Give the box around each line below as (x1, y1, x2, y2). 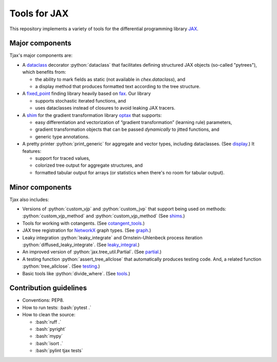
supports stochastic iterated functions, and (35, 97, 126, 104)
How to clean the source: (22, 312, 75, 318)
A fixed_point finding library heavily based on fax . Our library (22, 90, 151, 97)
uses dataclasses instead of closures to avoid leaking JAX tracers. (35, 105, 175, 111)
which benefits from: (22, 69, 66, 75)
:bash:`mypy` (35, 333, 63, 339)
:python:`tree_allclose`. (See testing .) (22, 263, 100, 269)
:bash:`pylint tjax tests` (35, 348, 83, 354)
